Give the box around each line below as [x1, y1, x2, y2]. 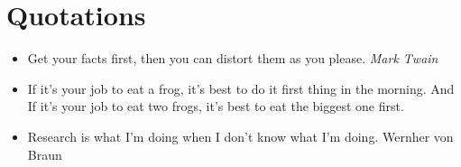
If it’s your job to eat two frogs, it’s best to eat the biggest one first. [27, 97, 404, 116]
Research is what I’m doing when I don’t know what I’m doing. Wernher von [27, 126, 454, 145]
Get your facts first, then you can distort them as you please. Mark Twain [27, 49, 438, 68]
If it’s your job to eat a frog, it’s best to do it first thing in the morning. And [27, 79, 455, 97]
